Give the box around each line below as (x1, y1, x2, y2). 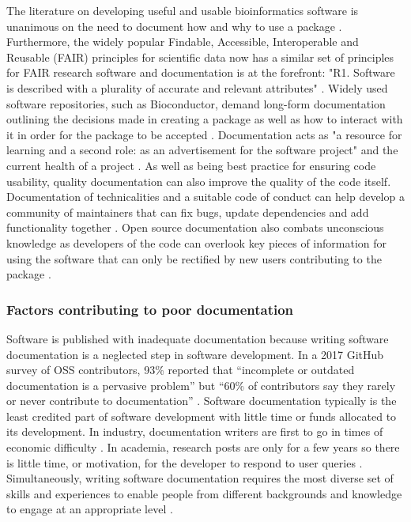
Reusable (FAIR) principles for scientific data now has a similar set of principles (6, 48, 394, 65)
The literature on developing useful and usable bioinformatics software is (6, 2, 359, 18)
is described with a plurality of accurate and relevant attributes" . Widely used (6, 79, 388, 96)
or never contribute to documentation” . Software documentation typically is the (6, 392, 397, 409)
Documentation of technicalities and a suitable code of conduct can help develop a (6, 188, 405, 205)
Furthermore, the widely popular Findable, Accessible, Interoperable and (6, 33, 359, 50)
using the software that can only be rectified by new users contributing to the (6, 250, 382, 267)
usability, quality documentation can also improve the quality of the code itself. (6, 172, 391, 189)
